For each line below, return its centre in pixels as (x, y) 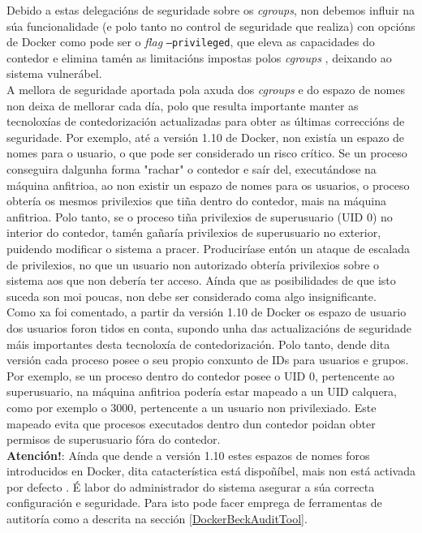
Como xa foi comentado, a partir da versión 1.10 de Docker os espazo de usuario (207, 312)
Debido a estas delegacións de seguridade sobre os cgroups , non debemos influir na (211, 10)
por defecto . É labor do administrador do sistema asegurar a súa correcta (191, 486)
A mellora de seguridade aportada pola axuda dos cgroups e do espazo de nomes (206, 90)
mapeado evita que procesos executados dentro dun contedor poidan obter (191, 423)
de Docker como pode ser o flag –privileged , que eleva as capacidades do (191, 42)
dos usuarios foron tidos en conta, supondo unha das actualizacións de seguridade (209, 327)
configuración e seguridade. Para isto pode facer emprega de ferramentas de (194, 503)
